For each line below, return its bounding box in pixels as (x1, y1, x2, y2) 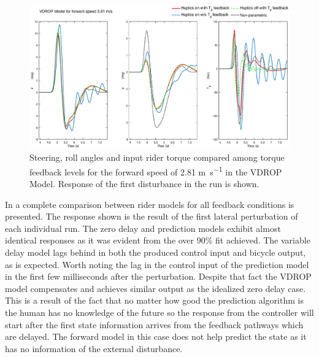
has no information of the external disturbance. (5, 342, 183, 355)
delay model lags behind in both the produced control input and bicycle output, (5, 245, 306, 258)
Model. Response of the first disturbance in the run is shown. (29, 177, 259, 190)
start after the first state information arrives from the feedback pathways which (5, 318, 304, 331)
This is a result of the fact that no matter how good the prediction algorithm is (5, 294, 304, 307)
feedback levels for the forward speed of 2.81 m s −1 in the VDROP (29, 163, 282, 178)
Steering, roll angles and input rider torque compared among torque (29, 151, 285, 164)
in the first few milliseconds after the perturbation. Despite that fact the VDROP (5, 270, 312, 283)
